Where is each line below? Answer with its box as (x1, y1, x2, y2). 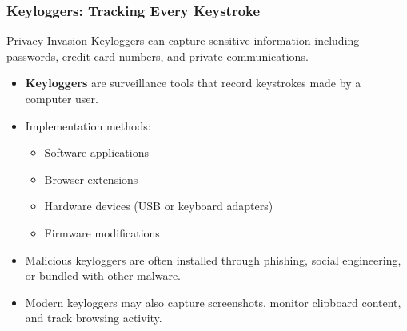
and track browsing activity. (25, 309, 162, 326)
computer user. (25, 90, 98, 106)
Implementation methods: (25, 117, 151, 134)
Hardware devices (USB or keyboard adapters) (44, 197, 273, 214)
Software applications (44, 144, 150, 161)
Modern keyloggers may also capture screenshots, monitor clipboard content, (25, 293, 401, 310)
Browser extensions (44, 170, 138, 187)
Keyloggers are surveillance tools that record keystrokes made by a (25, 74, 361, 91)
